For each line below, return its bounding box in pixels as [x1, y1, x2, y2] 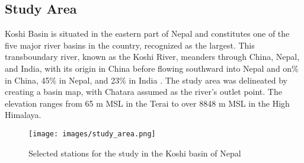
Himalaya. [5, 108, 41, 121]
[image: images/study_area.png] [28, 129, 156, 138]
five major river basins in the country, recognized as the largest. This [5, 39, 255, 51]
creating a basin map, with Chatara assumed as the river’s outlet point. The [5, 85, 282, 98]
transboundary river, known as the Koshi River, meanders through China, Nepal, [5, 50, 300, 63]
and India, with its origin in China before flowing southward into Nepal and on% [5, 62, 299, 74]
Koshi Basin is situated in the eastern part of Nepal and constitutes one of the [5, 27, 290, 40]
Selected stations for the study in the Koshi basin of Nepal [28, 146, 241, 159]
